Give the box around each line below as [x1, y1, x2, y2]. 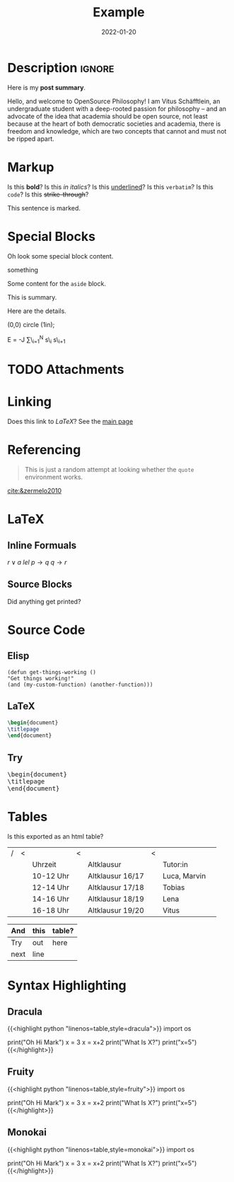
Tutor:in [162, 860, 189, 870]
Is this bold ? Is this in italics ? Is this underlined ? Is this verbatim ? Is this [7, 182, 213, 191]
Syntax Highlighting [7, 978, 127, 993]
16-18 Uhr [32, 906, 69, 916]
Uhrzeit [32, 860, 57, 870]
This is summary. [7, 292, 57, 301]
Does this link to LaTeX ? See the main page [7, 418, 134, 426]
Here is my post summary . [7, 83, 86, 92]
